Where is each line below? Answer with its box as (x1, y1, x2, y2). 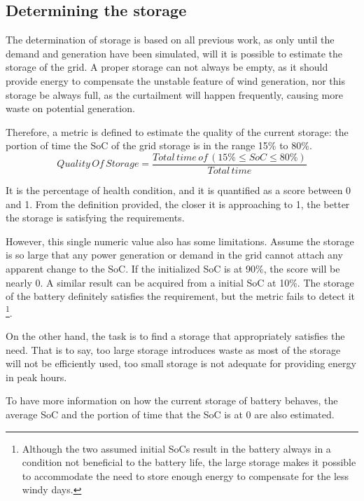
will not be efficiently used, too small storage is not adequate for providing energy (6, 356, 356, 371)
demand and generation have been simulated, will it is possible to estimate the (6, 46, 343, 60)
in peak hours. (6, 369, 67, 384)
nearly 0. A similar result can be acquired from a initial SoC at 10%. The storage (6, 275, 354, 289)
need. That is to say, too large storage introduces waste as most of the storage (6, 342, 341, 357)
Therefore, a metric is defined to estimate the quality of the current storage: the (6, 124, 349, 139)
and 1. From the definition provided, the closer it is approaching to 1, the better (6, 196, 350, 211)
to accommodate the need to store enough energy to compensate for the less (22, 468, 349, 483)
